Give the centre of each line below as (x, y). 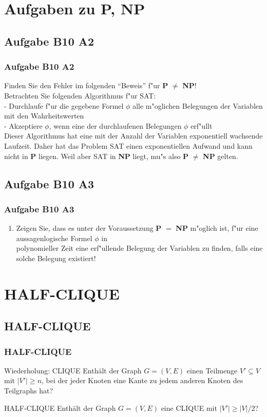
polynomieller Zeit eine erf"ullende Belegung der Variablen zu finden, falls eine (139, 248)
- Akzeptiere (23, 125)
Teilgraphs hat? (29, 391)
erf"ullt (202, 125)
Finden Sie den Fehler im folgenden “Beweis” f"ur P (86, 85)
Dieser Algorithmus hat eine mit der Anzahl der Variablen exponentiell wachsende (133, 136)
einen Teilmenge (212, 370)
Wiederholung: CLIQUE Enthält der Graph (73, 370)
